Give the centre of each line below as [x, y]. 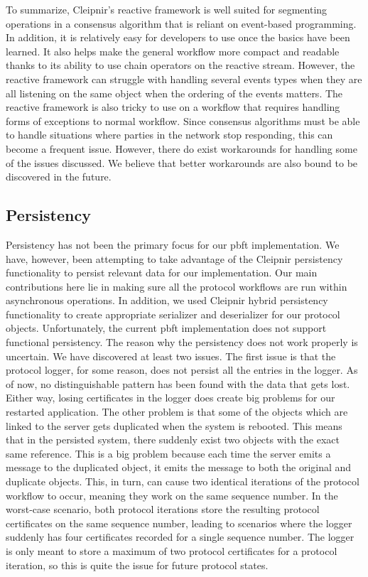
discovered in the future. [59, 177]
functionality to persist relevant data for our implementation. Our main [162, 273]
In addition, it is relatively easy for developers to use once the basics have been [178, 37]
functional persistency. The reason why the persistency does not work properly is [182, 342]
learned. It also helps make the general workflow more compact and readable [173, 51]
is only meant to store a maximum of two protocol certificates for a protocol [172, 550]
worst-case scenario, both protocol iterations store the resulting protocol [163, 509]
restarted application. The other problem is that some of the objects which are [177, 412]
